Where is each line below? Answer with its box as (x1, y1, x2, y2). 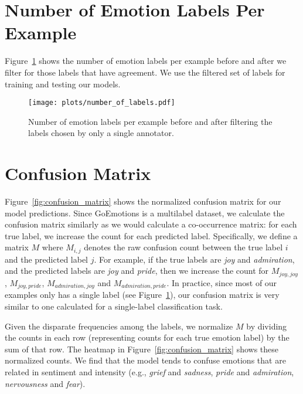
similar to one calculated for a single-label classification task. (5, 300, 223, 312)
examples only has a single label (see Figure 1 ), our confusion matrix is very (5, 288, 280, 301)
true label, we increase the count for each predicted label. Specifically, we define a (5, 229, 298, 242)
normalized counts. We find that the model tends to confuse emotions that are (5, 354, 286, 366)
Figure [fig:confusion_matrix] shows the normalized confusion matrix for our (5, 195, 281, 208)
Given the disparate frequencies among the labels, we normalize (5, 320, 233, 332)
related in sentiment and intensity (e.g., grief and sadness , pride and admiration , (5, 365, 294, 378)
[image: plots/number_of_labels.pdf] (28, 98, 175, 107)
